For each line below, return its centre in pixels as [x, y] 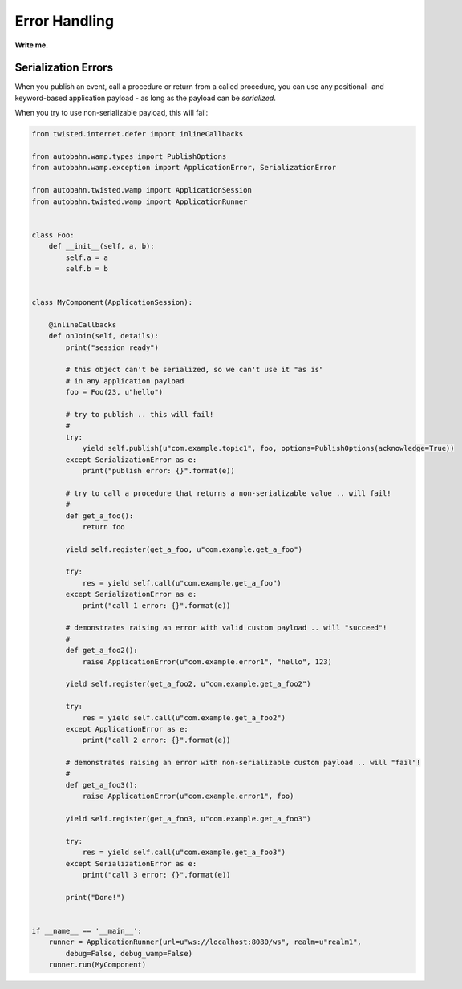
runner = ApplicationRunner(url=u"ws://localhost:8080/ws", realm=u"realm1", [205, 942]
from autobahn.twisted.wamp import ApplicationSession [142, 190]
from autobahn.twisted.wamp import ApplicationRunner [140, 201]
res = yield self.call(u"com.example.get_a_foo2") [184, 717]
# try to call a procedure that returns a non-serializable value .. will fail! [229, 493]
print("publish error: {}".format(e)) [159, 470]
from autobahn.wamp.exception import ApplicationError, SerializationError [184, 168]
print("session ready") [112, 347]
